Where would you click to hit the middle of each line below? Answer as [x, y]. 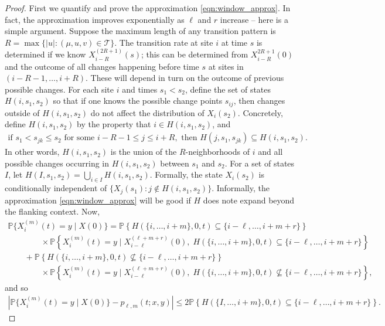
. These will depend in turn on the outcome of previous [185, 78]
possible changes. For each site [59, 89]
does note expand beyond [249, 200]
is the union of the [144, 152]
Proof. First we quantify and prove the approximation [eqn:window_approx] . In [148, 8]
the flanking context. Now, [52, 211]
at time [234, 42]
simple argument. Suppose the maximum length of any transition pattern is [140, 31]
